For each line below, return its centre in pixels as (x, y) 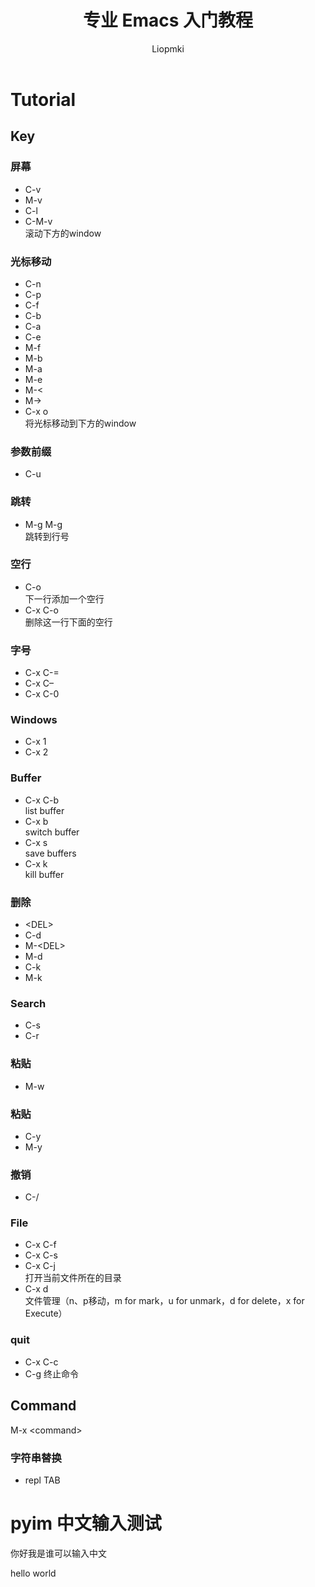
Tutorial (43, 99)
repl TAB (42, 1480)
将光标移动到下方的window (80, 423)
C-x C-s (41, 1255)
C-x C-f (40, 1245)
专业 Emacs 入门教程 (168, 20)
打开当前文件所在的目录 (73, 1278)
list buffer (44, 810)
